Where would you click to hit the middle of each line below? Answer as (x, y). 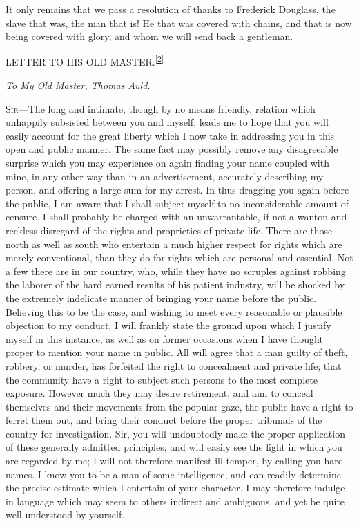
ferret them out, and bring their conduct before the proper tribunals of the (164, 420)
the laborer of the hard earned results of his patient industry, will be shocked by (175, 284)
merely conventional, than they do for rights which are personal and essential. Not (179, 257)
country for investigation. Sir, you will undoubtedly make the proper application (175, 433)
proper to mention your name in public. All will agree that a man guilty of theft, (177, 352)
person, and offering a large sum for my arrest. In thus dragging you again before (177, 190)
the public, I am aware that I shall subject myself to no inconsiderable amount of (177, 203)
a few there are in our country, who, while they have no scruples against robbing (176, 271)
